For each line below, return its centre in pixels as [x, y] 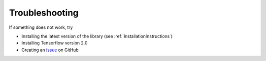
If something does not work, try [41, 27]
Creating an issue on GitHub [50, 50]
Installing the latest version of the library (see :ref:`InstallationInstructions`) [97, 36]
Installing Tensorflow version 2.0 [55, 43]
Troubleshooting [44, 13]
